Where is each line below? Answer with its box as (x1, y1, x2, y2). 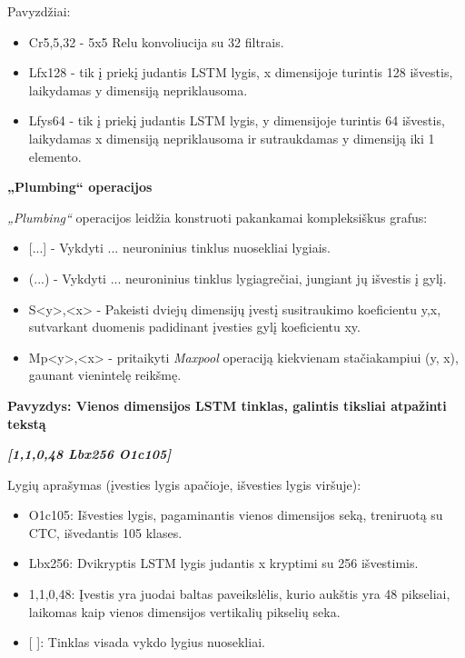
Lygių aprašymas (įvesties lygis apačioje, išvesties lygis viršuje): (7, 474, 361, 493)
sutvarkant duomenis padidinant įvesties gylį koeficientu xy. (28, 317, 361, 336)
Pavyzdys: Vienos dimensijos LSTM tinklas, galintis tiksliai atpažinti (7, 395, 447, 414)
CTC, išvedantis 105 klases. (28, 523, 183, 542)
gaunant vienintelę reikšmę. (28, 365, 182, 384)
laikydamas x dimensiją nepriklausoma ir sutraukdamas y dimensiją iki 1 (28, 128, 435, 147)
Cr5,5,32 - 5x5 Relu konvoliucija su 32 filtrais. (28, 32, 284, 51)
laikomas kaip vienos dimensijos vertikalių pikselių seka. (28, 602, 341, 621)
